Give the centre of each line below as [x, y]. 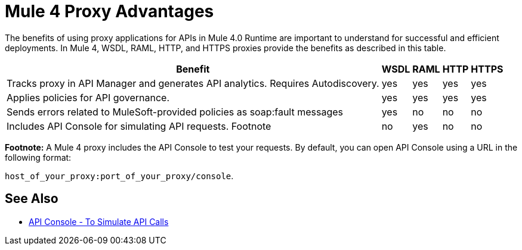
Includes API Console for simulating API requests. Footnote [139, 126]
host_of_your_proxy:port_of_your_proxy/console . [119, 176]
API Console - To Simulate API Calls [99, 221]
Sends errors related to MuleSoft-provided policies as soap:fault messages [175, 112]
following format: [38, 157]
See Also [32, 199]
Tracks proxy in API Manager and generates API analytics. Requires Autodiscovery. [193, 83]
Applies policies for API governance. [88, 97]
